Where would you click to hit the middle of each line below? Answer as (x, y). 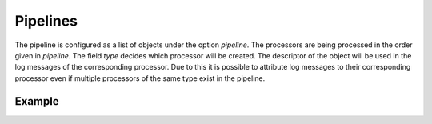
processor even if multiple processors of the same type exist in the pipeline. (140, 78)
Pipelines (46, 21)
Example (37, 101)
